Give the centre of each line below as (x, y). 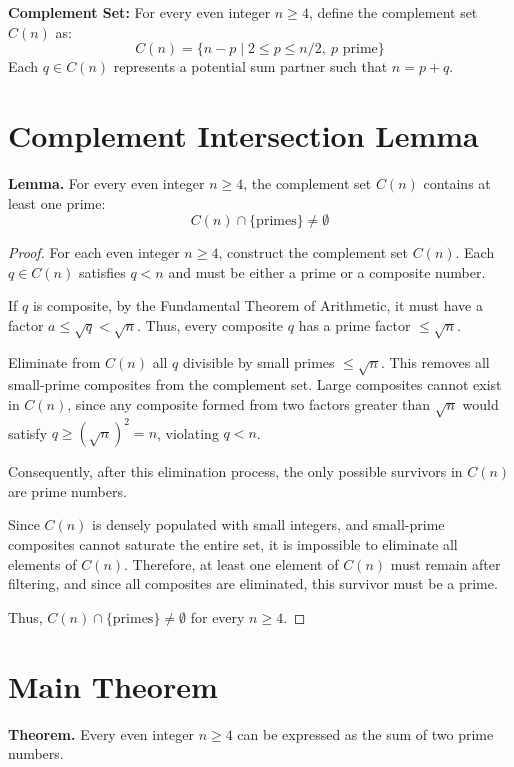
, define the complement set (393, 12)
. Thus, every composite (210, 324)
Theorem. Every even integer (101, 733)
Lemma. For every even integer (106, 182)
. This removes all (435, 361)
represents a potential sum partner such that (250, 66)
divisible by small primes (258, 361)
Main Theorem (113, 685)
